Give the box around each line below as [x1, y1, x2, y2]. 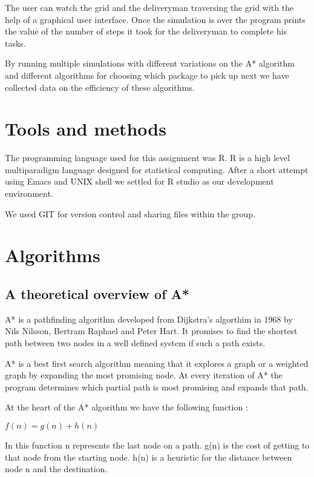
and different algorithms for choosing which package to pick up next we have [5, 68, 289, 81]
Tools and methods [5, 116, 166, 141]
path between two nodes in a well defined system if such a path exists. [5, 337, 266, 349]
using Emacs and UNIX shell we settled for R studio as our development [5, 175, 274, 188]
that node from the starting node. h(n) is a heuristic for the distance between [5, 450, 292, 463]
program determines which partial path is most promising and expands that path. [5, 380, 309, 393]
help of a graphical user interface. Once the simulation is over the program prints [5, 13, 306, 25]
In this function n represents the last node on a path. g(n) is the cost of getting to [5, 438, 310, 451]
